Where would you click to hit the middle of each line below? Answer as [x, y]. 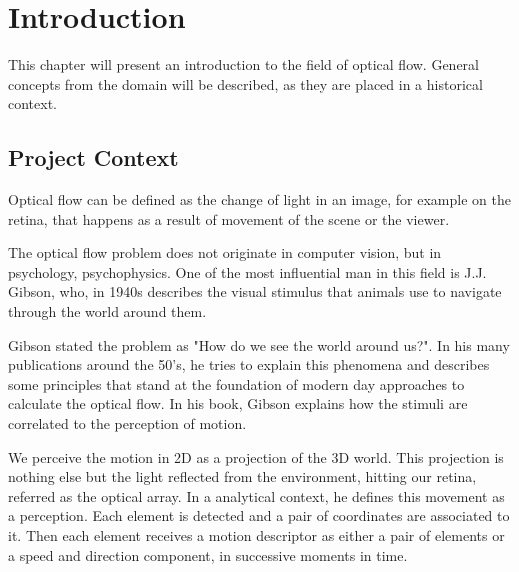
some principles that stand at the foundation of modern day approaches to [236, 383]
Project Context [93, 157]
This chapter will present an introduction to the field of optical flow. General [243, 64]
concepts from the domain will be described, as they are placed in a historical [245, 83]
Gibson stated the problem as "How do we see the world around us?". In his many [259, 344]
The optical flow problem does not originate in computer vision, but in [225, 252]
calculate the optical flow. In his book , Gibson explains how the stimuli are [238, 403]
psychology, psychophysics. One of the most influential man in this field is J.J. [247, 271]
